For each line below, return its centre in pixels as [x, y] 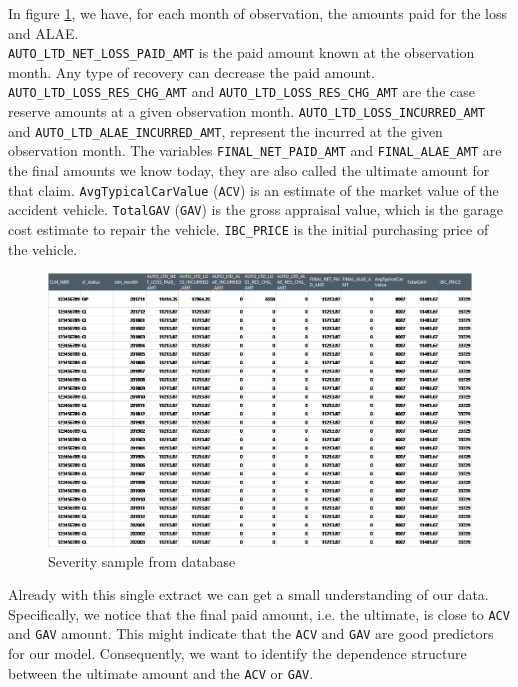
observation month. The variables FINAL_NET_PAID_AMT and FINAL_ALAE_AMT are [255, 150]
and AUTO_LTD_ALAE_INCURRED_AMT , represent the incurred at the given [225, 130]
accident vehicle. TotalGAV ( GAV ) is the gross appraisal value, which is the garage [255, 209]
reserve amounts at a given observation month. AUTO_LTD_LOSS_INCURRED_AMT [246, 111]
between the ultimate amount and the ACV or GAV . [161, 672]
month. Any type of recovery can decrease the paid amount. [191, 71]
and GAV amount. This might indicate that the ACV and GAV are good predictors [251, 633]
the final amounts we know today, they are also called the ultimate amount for [249, 170]
